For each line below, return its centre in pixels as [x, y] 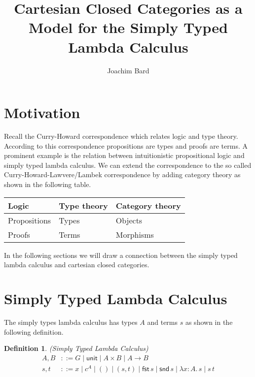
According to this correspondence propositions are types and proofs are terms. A [126, 145]
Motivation [42, 112]
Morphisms [135, 234]
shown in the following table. [48, 184]
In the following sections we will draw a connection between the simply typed [121, 255]
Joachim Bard [128, 70]
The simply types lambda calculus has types [71, 322]
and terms [163, 322]
